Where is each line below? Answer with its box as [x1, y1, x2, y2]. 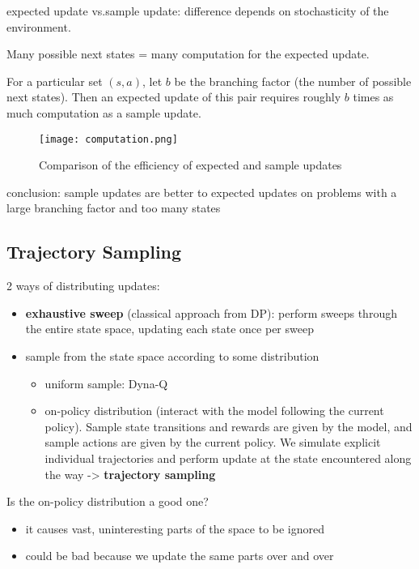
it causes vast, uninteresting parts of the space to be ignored [25, 520, 325, 537]
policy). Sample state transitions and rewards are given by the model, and [44, 417, 413, 434]
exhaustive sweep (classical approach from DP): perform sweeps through [25, 304, 397, 321]
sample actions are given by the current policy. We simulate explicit [44, 434, 381, 451]
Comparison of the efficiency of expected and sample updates [39, 156, 342, 173]
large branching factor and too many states [6, 199, 221, 216]
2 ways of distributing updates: [6, 277, 160, 294]
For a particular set [6, 72, 103, 89]
